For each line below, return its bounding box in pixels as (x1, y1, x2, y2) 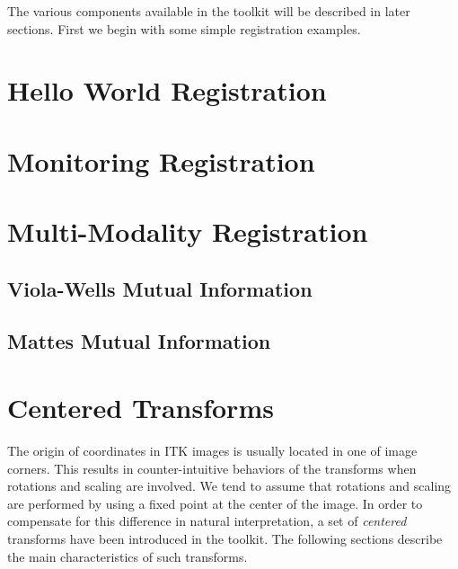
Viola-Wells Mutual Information (7, 274, 313, 302)
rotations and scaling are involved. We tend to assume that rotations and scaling (7, 476, 452, 495)
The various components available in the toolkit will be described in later (7, 2, 410, 20)
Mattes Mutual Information (7, 327, 271, 355)
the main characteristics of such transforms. (7, 547, 248, 565)
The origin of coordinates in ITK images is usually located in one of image (7, 441, 418, 459)
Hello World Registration (7, 72, 327, 109)
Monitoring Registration (7, 142, 315, 179)
